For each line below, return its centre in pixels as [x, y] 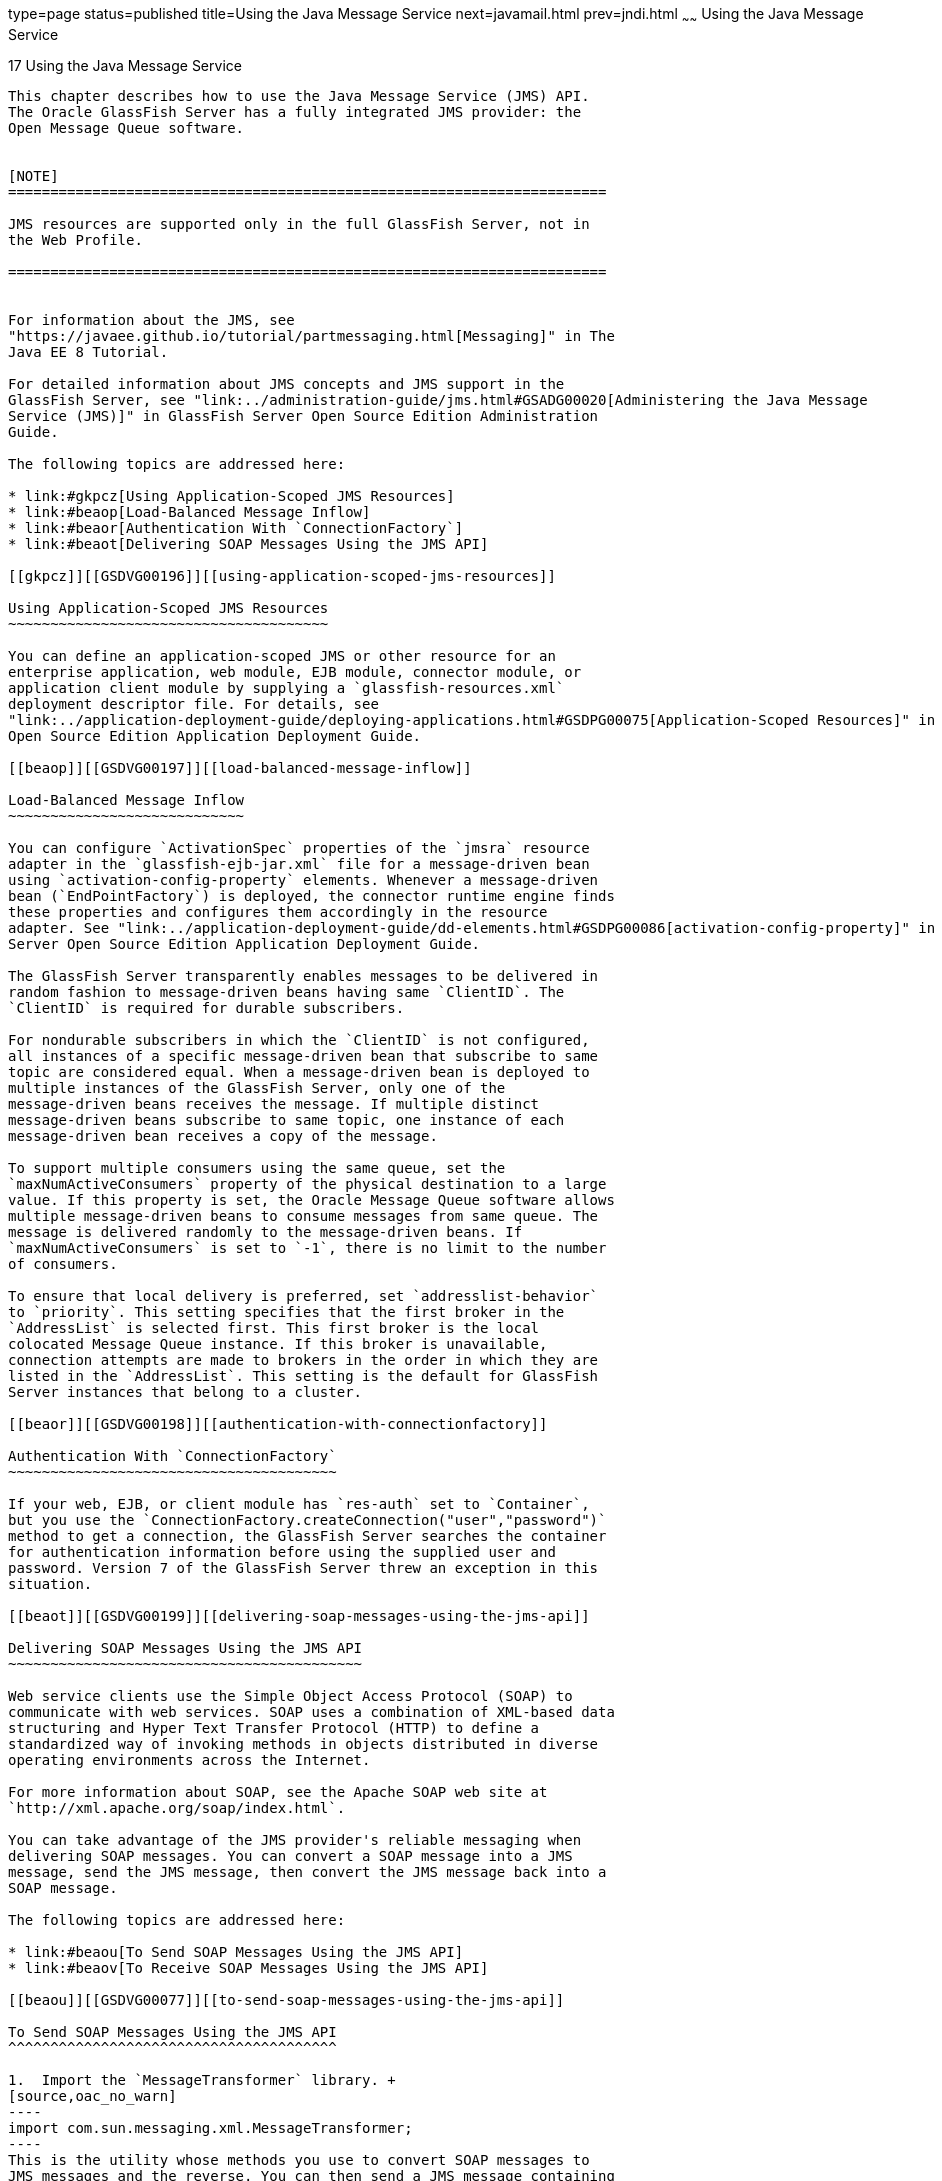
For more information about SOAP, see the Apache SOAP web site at [278, 1791]
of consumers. [63, 1263]
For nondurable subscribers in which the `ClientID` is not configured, [299, 1039]
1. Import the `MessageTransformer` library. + [202, 2079]
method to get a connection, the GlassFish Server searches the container [307, 1535]
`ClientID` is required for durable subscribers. [206, 1007]
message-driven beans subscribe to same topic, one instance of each [286, 1119]
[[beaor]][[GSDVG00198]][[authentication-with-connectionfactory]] [278, 1423]
